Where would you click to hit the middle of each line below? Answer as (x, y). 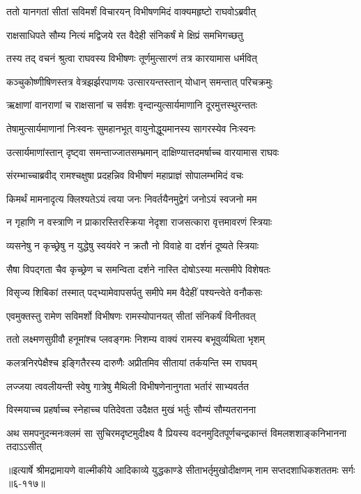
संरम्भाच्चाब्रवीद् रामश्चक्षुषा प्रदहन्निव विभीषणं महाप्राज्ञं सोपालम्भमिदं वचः (125, 175)
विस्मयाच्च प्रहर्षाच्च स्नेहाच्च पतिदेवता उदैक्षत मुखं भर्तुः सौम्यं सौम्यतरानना (131, 409)
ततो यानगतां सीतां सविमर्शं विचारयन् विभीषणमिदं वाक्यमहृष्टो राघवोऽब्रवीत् (131, 11)
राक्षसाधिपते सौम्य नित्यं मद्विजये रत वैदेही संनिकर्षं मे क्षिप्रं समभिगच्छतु (125, 34)
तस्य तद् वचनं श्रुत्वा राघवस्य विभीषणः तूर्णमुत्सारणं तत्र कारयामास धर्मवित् (132, 58)
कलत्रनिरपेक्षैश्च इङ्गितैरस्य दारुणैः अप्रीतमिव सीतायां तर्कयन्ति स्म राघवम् (132, 362)
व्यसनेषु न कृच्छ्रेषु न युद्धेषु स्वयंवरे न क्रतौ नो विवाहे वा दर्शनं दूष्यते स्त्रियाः (133, 245)
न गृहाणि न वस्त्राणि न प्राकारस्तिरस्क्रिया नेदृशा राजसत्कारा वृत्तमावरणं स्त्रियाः (139, 222)
